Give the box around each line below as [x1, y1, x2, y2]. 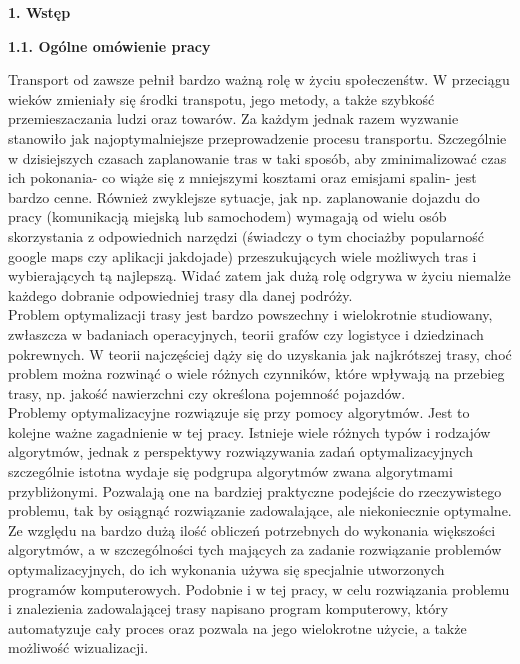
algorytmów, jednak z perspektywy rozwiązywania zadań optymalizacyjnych [8, 441, 473, 462]
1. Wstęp [8, 2, 71, 22]
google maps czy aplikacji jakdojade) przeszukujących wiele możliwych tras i [8, 245, 477, 266]
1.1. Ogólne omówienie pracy [8, 35, 211, 56]
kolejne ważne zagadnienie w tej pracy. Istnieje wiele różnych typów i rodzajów [8, 421, 491, 442]
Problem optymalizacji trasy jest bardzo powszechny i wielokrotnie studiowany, [8, 304, 493, 325]
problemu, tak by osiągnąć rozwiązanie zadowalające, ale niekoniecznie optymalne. [8, 500, 512, 521]
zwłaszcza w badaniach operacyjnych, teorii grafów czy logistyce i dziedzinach [8, 323, 484, 344]
